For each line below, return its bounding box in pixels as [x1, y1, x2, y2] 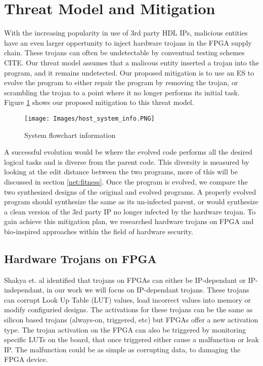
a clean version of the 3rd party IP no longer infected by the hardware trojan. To [4, 206, 256, 216]
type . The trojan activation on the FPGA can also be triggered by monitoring [4, 324, 246, 335]
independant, [4, 284, 45, 295]
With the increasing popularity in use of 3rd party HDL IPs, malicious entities [4, 27, 248, 38]
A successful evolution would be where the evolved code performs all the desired [4, 147, 252, 157]
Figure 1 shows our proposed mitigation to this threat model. [4, 97, 194, 107]
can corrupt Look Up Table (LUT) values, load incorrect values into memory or [4, 294, 251, 305]
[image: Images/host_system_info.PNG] [24, 115, 155, 122]
